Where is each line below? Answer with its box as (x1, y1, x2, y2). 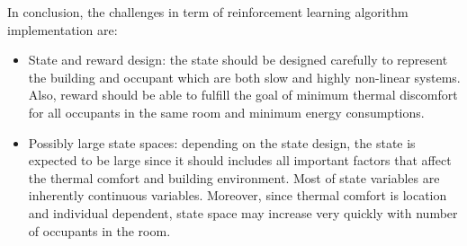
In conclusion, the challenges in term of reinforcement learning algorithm (7, 3, 409, 21)
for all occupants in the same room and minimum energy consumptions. (28, 102, 425, 121)
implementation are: (7, 20, 118, 39)
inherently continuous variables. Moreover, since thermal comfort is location (28, 186, 447, 205)
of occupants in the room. (28, 221, 171, 240)
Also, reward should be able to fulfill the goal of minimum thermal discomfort (28, 85, 458, 104)
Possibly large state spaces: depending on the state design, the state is (28, 133, 416, 152)
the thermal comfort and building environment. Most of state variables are (28, 168, 440, 187)
